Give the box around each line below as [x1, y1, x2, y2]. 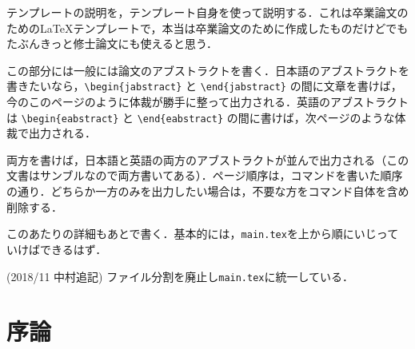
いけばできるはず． [6, 240, 107, 257]
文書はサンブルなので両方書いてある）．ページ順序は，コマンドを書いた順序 [6, 167, 403, 184]
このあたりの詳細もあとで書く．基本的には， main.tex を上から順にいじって [6, 225, 399, 242]
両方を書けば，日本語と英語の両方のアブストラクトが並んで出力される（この [6, 151, 409, 168]
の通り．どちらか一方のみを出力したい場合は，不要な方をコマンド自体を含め [6, 183, 409, 200]
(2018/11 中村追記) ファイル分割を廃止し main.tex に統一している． [6, 268, 354, 284]
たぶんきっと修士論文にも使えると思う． [6, 35, 217, 52]
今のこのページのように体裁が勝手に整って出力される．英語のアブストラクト [6, 93, 409, 110]
